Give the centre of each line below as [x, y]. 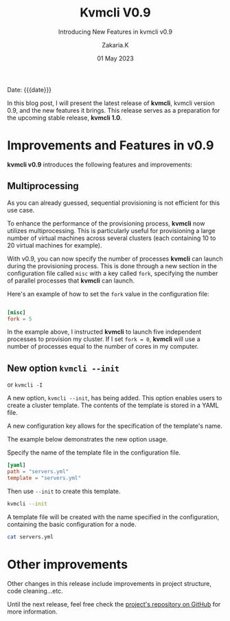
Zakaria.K [115, 45]
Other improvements [68, 564]
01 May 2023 [115, 58]
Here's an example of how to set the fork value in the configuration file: [108, 294]
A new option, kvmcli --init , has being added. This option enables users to [115, 398]
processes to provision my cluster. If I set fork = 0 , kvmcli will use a [104, 339]
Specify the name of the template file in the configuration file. [94, 453]
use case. [21, 210]
